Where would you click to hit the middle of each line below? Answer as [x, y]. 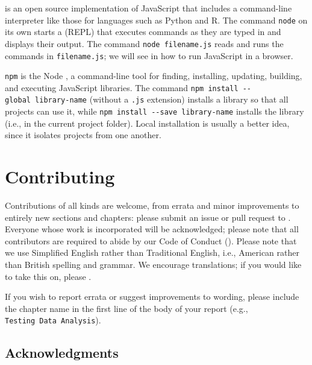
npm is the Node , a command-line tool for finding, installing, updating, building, [154, 76]
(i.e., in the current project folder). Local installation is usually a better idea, [147, 123]
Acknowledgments [62, 353]
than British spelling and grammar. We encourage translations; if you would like [153, 265]
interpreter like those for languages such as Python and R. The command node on [156, 20]
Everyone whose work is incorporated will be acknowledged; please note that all [152, 229]
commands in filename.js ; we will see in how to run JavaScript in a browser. [149, 55]
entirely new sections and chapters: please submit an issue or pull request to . [148, 217]
